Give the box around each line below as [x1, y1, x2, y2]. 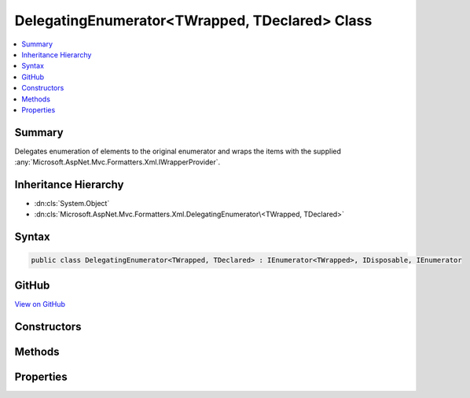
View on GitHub [14, 299, 66, 308]
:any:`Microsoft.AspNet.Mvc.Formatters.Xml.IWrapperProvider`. [14, 157, 220, 167]
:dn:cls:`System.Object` [34, 199, 110, 208]
